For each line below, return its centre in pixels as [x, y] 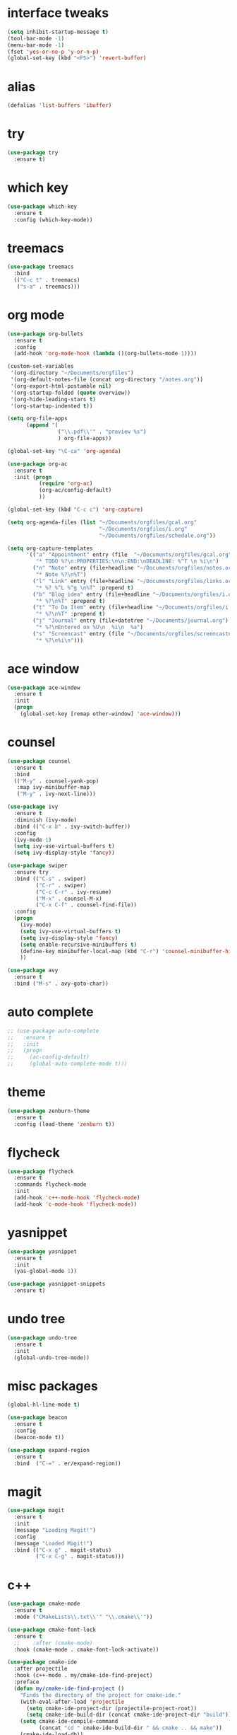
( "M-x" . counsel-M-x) [69, 899]
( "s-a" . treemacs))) [48, 287]
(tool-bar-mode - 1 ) [36, 38]
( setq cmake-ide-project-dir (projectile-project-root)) [111, 1708]
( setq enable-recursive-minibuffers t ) [79, 945]
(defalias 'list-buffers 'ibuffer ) [60, 105]
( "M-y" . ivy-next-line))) [56, 794]
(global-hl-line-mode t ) [44, 1405]
